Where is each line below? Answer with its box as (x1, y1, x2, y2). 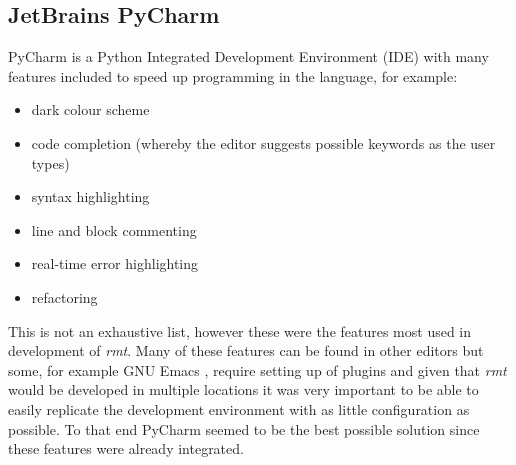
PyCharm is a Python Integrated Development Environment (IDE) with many (8, 46, 489, 67)
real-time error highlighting (31, 253, 199, 274)
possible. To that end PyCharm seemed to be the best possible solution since (8, 418, 480, 439)
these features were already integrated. (8, 438, 244, 459)
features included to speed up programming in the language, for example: (8, 65, 458, 86)
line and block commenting (31, 219, 197, 240)
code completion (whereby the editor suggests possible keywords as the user (31, 132, 496, 153)
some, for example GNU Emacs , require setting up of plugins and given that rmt (8, 359, 507, 380)
